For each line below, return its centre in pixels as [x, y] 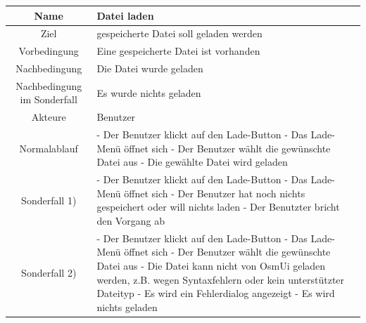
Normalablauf [49, 148]
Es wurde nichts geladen [149, 92]
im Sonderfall [49, 99]
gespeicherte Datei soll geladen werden [179, 33]
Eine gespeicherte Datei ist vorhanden [178, 51]
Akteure [49, 117]
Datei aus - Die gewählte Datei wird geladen [192, 162]
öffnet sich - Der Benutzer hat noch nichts [215, 193]
